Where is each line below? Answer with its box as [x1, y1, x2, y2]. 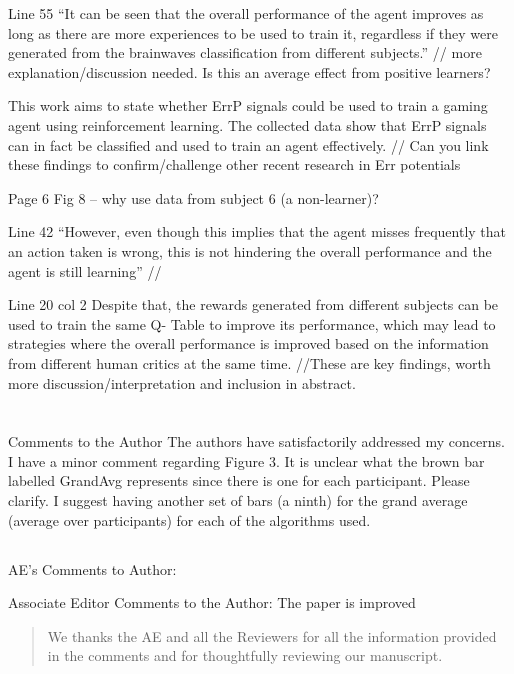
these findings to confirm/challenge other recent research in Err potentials [8, 154, 461, 175]
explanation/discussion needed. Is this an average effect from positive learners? [8, 61, 491, 82]
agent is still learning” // [8, 260, 162, 281]
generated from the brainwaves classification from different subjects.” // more [8, 42, 482, 63]
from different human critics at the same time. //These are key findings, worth [8, 352, 491, 373]
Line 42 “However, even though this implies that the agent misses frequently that [8, 221, 507, 242]
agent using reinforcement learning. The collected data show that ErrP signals [8, 114, 487, 135]
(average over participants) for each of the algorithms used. [8, 509, 371, 530]
